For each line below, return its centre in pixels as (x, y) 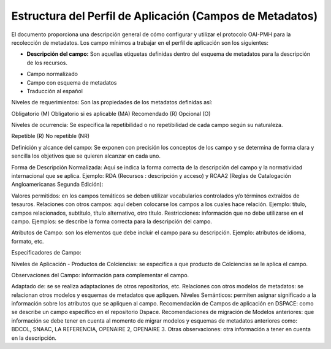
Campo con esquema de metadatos (72, 82)
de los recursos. (47, 63)
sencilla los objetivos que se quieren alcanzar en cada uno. (86, 156)
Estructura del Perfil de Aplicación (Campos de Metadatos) (165, 16)
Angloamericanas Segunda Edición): (57, 185)
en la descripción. (34, 338)
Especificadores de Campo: (47, 253)
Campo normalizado (52, 74)
